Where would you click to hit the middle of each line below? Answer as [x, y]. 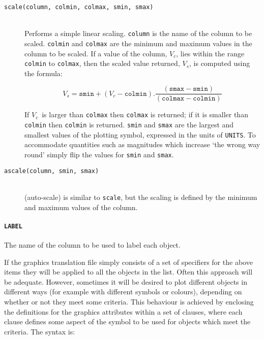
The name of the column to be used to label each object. [92, 245]
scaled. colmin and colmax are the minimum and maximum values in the [138, 43]
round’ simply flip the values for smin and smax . [99, 155]
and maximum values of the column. [81, 207]
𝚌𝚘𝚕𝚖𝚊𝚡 [173, 99]
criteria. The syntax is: [40, 331]
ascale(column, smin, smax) [52, 171]
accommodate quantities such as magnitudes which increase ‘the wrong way [142, 144]
